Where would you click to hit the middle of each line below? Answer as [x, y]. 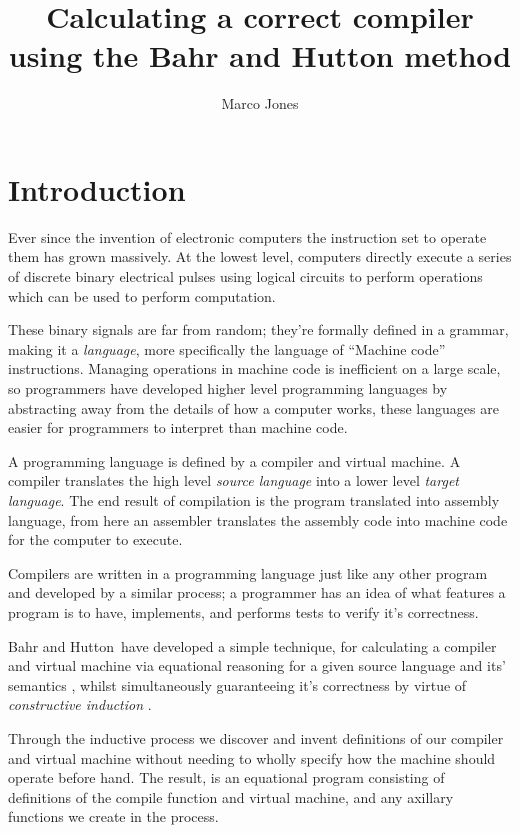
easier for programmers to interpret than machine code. [178, 427]
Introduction [97, 188]
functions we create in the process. [113, 816]
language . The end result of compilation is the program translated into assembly [254, 499]
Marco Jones [260, 103]
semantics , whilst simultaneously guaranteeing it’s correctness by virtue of [237, 684]
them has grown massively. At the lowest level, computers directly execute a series [260, 256]
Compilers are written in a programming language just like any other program [248, 572]
